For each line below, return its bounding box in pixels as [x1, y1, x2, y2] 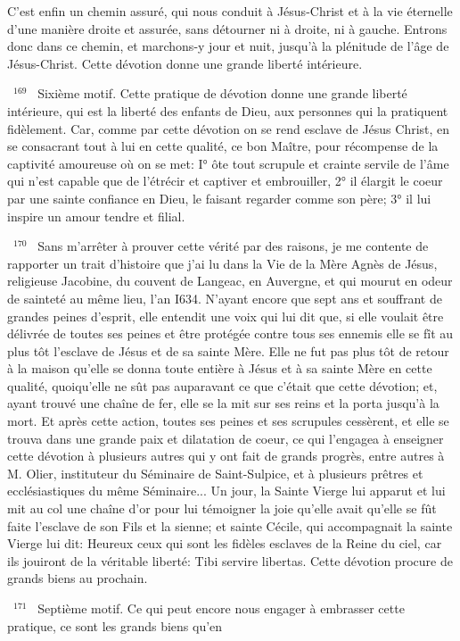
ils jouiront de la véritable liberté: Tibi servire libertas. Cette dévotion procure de [7, 551, 453, 570]
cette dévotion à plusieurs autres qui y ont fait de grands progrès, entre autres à [7, 446, 445, 465]
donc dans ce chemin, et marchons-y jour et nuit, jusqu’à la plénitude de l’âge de [7, 37, 449, 55]
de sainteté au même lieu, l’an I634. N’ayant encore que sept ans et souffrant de [7, 288, 442, 307]
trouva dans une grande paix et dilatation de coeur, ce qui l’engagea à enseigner [7, 429, 444, 447]
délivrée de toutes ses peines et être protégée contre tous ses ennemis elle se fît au [7, 324, 454, 343]
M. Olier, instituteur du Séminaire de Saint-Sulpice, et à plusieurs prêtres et [7, 463, 423, 482]
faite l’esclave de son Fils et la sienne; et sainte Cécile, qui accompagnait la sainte [7, 516, 453, 535]
